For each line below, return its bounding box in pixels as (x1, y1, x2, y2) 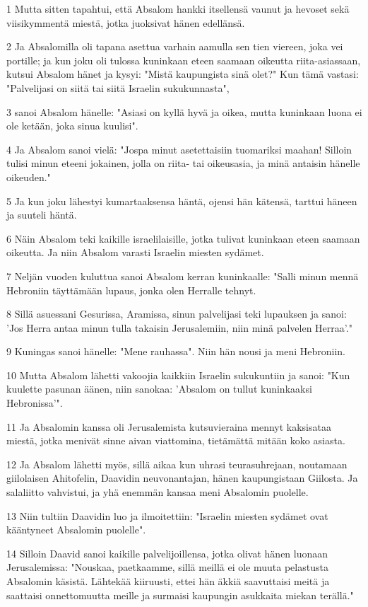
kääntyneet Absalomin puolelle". (6, 522, 146, 537)
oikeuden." (6, 169, 51, 184)
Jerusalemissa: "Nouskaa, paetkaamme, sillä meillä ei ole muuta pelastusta (6, 560, 328, 574)
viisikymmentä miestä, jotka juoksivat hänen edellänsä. (6, 15, 245, 30)
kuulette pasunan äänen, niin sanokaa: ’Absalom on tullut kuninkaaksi (6, 381, 312, 396)
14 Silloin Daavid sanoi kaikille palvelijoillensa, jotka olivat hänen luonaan (6, 545, 328, 560)
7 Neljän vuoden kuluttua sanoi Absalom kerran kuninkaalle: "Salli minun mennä (6, 268, 359, 283)
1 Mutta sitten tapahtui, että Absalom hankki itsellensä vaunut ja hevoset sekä (6, 1, 350, 16)
